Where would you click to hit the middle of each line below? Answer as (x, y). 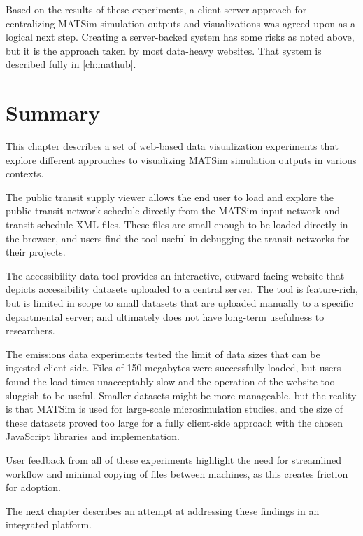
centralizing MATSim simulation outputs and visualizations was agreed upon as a (180, 23)
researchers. (30, 330)
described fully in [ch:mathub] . (71, 64)
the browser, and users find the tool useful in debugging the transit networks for (178, 238)
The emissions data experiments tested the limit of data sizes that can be (163, 353)
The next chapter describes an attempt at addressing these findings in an (163, 510)
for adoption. (34, 487)
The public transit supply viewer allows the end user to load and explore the (170, 197)
